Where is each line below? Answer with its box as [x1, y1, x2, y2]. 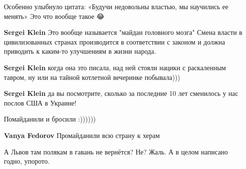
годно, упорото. [4, 156, 50, 166]
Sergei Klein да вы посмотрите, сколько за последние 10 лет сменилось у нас [4, 88, 238, 98]
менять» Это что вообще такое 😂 [4, 11, 105, 21]
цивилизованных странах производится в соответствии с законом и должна [4, 36, 225, 46]
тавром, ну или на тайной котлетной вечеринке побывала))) [4, 72, 180, 82]
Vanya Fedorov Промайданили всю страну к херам [4, 130, 160, 140]
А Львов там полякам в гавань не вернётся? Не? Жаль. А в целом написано [4, 146, 228, 156]
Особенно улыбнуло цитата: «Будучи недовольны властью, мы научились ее [4, 1, 229, 11]
